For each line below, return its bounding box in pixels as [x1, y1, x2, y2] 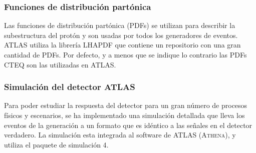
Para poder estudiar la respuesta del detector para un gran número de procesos [4, 100, 247, 110]
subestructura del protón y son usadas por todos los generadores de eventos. [4, 29, 238, 40]
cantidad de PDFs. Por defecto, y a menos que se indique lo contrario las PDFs [4, 49, 247, 59]
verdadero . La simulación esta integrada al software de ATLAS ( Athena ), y [4, 129, 236, 140]
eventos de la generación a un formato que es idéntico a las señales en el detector [4, 119, 252, 130]
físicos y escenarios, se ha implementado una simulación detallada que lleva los [4, 110, 245, 120]
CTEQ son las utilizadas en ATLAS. [4, 59, 116, 69]
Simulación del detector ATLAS [4, 80, 135, 93]
